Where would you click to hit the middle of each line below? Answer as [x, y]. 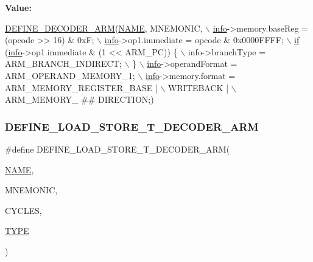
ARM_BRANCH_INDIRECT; [63, 64]
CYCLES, [23, 210]
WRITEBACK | [199, 87]
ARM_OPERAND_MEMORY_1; [70, 75]
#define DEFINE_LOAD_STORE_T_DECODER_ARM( [118, 149]
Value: [18, 7]
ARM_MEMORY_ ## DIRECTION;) [79, 99]
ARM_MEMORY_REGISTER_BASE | [81, 87]
